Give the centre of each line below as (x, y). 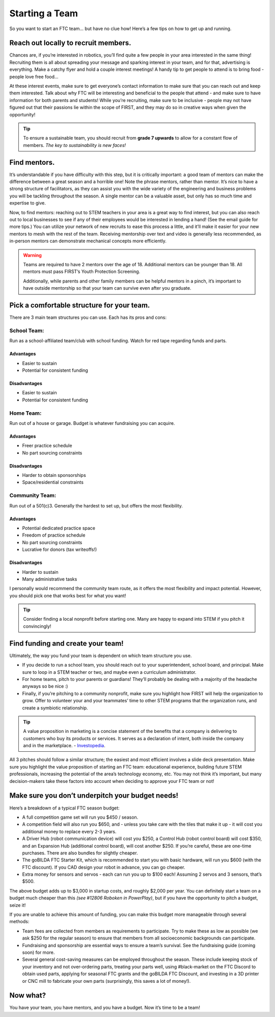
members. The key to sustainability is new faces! (75, 145)
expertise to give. (28, 203)
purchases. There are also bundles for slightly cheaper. (80, 853)
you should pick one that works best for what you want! (68, 595)
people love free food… (34, 77)
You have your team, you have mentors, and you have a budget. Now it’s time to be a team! (105, 1008)
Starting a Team (44, 13)
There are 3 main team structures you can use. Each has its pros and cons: (88, 317)
